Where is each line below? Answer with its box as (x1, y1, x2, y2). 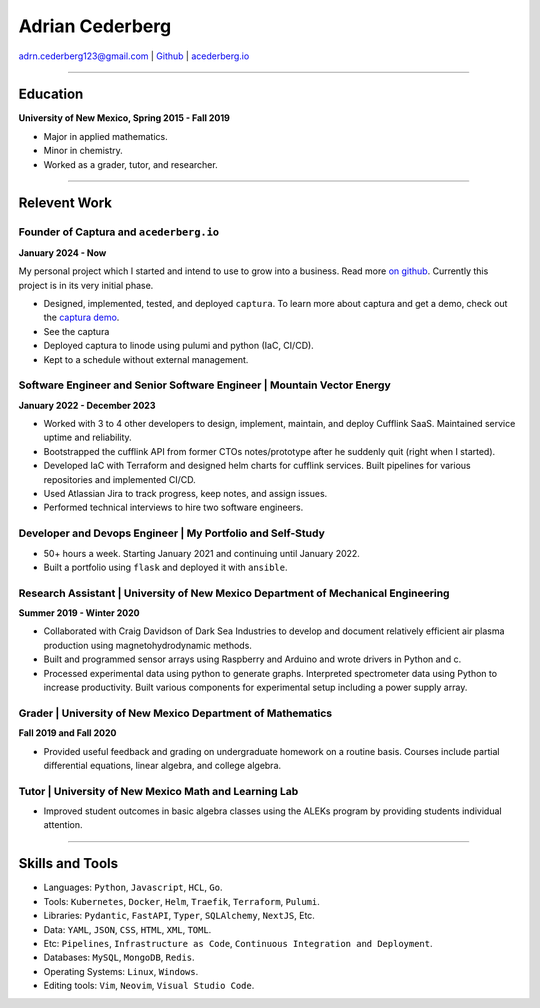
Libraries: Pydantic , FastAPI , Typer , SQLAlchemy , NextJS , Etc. (43, 910, 315, 922)
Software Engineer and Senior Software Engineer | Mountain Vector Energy (18, 378, 392, 392)
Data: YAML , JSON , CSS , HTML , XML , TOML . (43, 923, 212, 935)
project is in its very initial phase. (18, 279, 154, 291)
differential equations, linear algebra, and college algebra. (43, 759, 282, 771)
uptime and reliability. (43, 431, 132, 444)
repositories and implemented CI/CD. (43, 473, 197, 485)
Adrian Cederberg (18, 15, 172, 37)
